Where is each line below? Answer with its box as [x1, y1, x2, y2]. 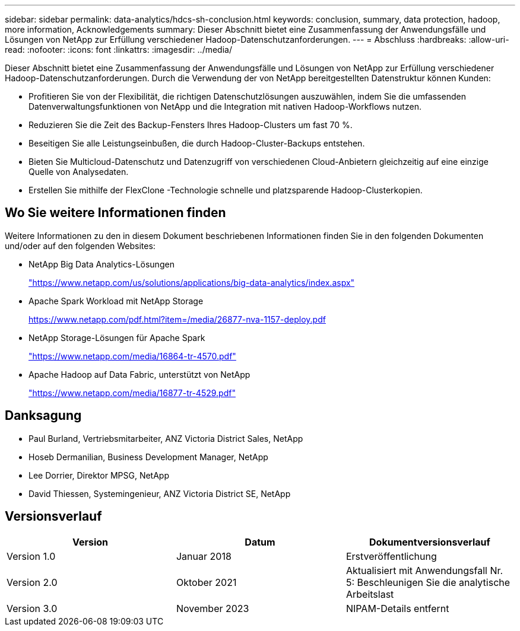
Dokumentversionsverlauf [369, 536, 490, 548]
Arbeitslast [345, 588, 394, 600]
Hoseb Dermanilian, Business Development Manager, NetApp [28, 451, 268, 462]
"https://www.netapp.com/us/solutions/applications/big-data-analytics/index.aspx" [28, 277, 355, 288]
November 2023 [176, 602, 249, 614]
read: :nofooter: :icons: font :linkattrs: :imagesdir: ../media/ [5, 44, 232, 55]
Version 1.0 [7, 550, 56, 562]
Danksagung [5, 408, 82, 423]
